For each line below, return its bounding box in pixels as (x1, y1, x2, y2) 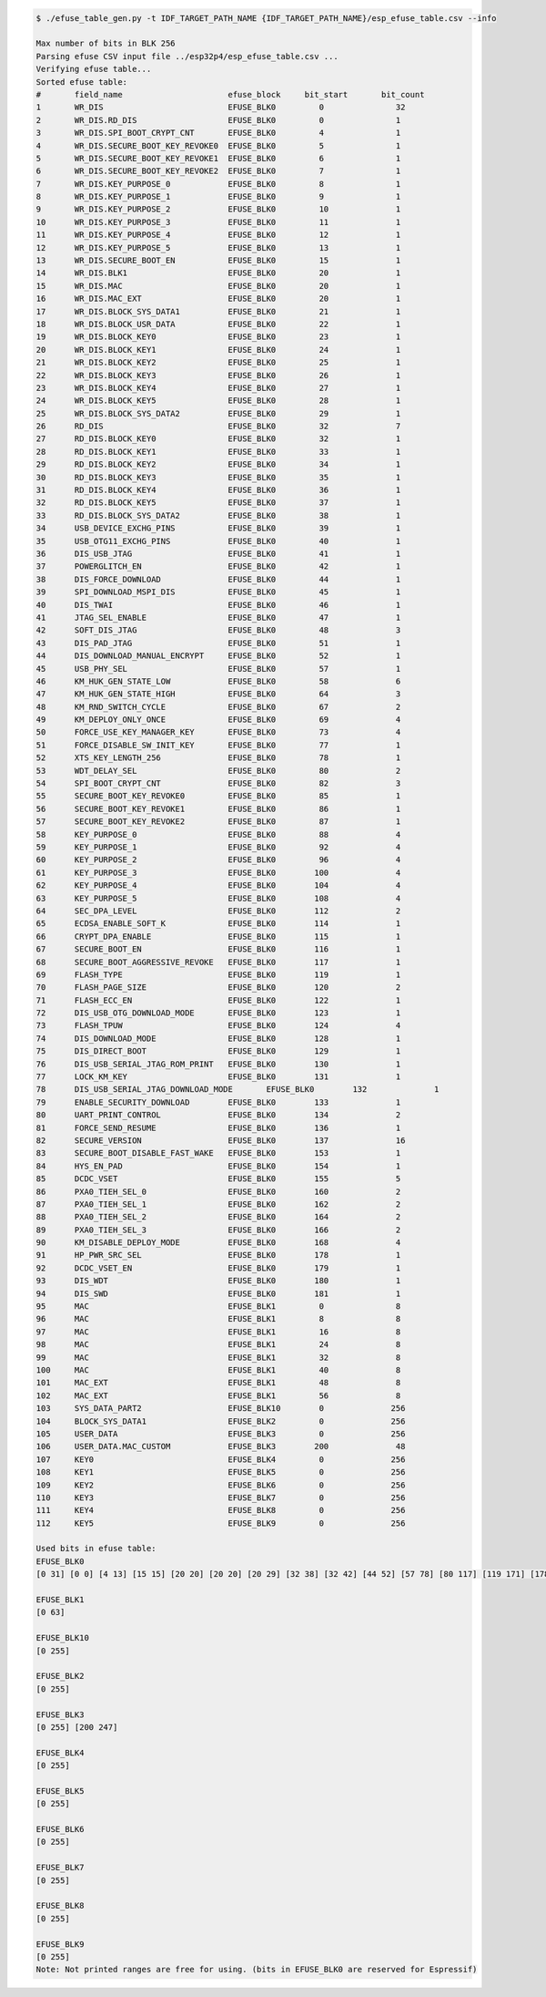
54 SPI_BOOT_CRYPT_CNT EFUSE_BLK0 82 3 (35, 778, 401, 788)
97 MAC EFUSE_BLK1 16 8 (35, 1326, 401, 1337)
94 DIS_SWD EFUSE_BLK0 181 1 (35, 1288, 401, 1299)
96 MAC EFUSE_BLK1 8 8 (35, 1313, 401, 1324)
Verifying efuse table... (35, 64, 152, 75)
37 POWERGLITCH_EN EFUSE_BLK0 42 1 (35, 561, 401, 571)
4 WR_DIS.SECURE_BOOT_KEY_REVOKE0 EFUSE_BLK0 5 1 (35, 140, 401, 150)
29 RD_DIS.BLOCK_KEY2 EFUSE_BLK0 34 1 (35, 459, 401, 469)
